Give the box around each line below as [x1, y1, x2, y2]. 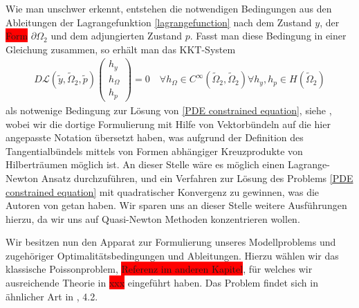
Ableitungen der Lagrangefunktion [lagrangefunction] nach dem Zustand [6, 15, 312, 29]
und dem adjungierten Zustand [50, 28, 182, 43]
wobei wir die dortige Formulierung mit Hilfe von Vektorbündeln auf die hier [6, 116, 331, 131]
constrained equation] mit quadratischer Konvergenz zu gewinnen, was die [6, 184, 320, 199]
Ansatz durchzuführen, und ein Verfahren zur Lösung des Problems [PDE [41, 170, 353, 185]
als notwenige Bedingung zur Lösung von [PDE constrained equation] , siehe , [6, 102, 332, 117]
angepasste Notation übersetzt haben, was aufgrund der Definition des [6, 130, 304, 145]
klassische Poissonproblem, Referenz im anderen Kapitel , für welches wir [6, 262, 313, 276]
